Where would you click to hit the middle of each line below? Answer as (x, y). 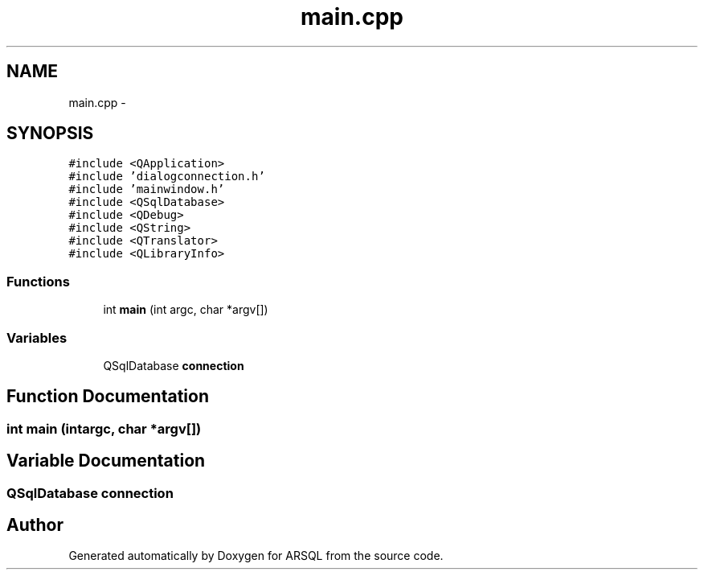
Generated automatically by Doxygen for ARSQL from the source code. (256, 556)
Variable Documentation (106, 461)
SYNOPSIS (50, 134)
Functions (38, 281)
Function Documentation (108, 397)
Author (35, 525)
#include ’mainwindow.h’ (147, 189)
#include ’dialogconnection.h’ (167, 177)
